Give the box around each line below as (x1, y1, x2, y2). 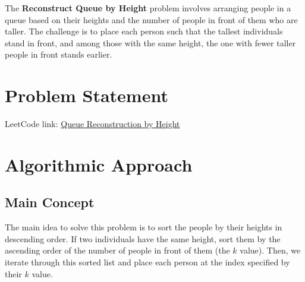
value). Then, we (240, 244, 301, 256)
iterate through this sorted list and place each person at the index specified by (5, 256, 290, 268)
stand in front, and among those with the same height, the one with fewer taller (5, 36, 296, 49)
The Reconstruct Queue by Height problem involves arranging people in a (5, 2, 291, 14)
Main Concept (5, 193, 95, 211)
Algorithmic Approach (5, 152, 193, 176)
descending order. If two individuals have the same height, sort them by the (5, 232, 281, 245)
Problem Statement (5, 83, 168, 107)
